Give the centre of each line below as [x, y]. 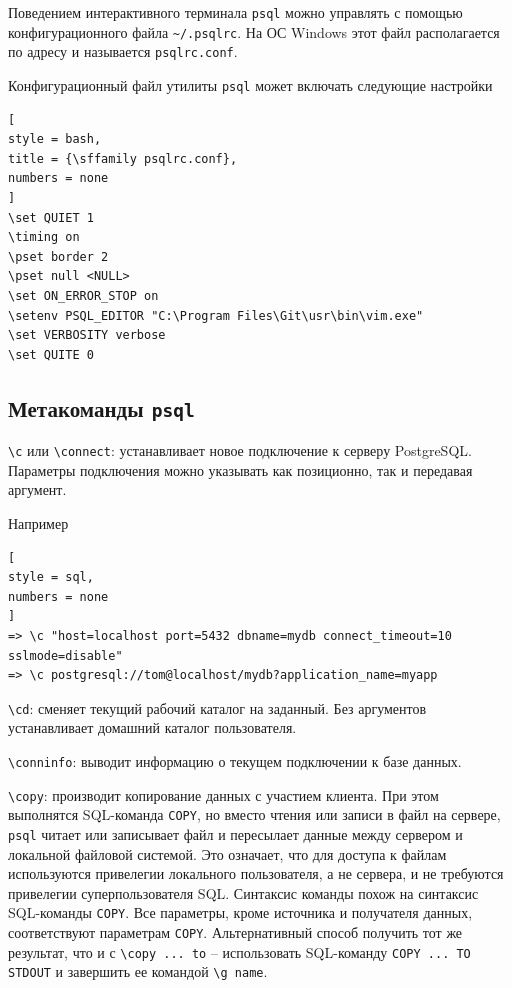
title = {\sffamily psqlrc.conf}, [123, 158]
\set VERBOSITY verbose [87, 335]
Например [38, 522]
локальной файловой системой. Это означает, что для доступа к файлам [227, 853]
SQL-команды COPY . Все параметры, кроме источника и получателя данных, [240, 912]
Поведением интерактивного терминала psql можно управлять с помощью [235, 12]
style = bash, [55, 139]
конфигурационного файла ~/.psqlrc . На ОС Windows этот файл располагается [254, 31]
